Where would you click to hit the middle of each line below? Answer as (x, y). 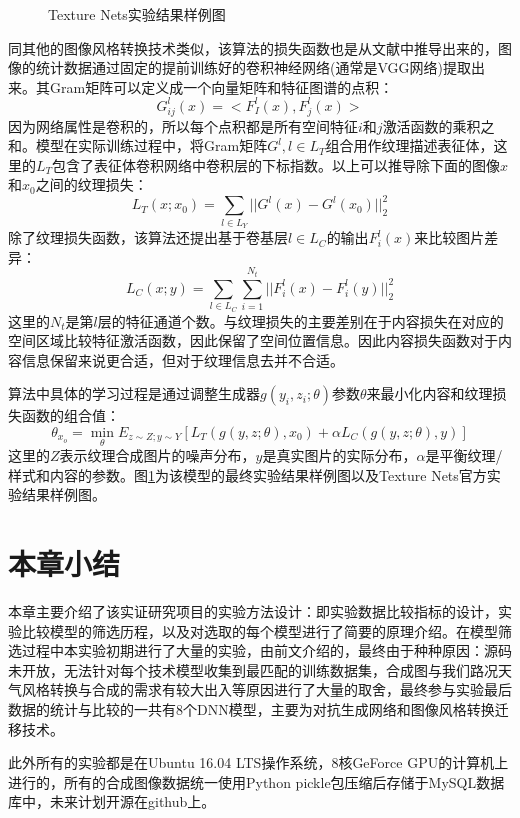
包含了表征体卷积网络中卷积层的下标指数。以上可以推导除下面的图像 (276, 164)
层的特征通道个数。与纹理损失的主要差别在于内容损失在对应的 (300, 320)
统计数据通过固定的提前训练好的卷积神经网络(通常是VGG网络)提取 (253, 67)
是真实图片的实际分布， (339, 455)
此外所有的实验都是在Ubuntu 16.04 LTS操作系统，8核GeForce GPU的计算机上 (258, 762)
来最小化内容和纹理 (429, 393)
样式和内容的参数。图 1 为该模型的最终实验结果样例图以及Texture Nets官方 (247, 474)
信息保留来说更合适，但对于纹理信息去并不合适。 (182, 359)
